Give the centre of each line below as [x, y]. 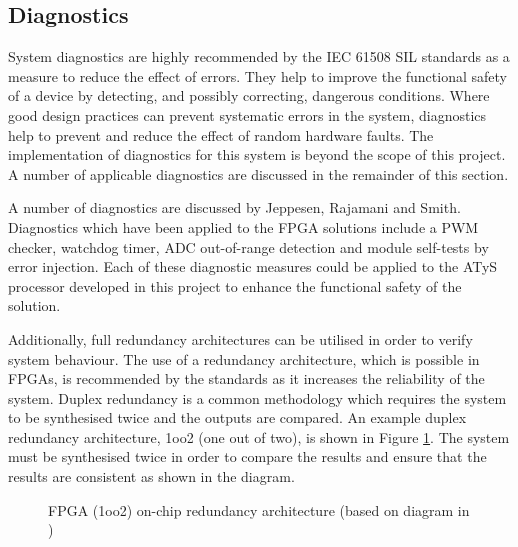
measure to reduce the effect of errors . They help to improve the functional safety [257, 75]
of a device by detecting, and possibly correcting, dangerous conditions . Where [249, 95]
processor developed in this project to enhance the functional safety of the [235, 285]
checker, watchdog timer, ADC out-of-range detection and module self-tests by [248, 246]
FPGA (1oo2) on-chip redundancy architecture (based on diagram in [259, 509]
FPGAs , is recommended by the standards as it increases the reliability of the [246, 378]
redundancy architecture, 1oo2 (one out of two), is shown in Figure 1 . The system [259, 436]
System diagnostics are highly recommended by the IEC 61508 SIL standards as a [259, 56]
